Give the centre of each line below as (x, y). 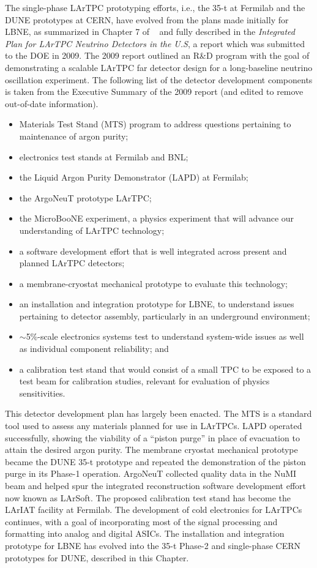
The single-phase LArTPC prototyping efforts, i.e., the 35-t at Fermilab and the (155, 7)
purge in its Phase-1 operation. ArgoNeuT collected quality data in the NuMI (151, 473)
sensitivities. (42, 393)
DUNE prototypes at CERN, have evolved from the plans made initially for (147, 19)
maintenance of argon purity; (74, 136)
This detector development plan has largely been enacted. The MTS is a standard (158, 413)
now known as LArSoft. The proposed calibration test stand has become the (148, 497)
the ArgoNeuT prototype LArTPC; (85, 197)
